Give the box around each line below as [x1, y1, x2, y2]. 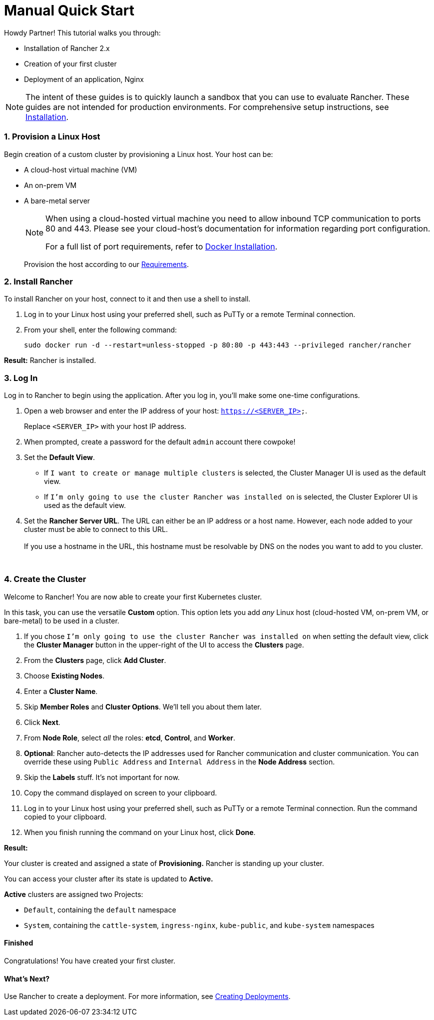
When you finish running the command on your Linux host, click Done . [24, 827, 256, 836]
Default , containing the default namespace [24, 905, 176, 914]
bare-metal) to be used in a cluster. [4, 616, 119, 625]
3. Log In [4, 372, 38, 383]
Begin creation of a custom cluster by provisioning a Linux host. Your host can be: [4, 149, 273, 158]
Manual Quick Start [4, 2, 134, 19]
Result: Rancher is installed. [4, 356, 96, 365]
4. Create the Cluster [4, 574, 86, 584]
